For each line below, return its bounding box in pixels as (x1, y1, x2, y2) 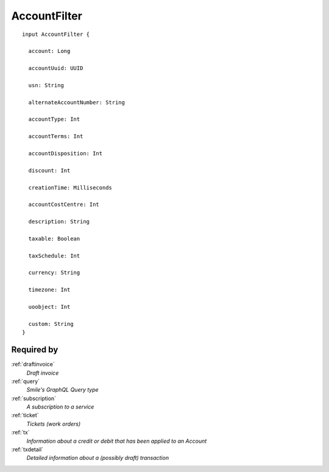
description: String (28, 218, 90, 225)
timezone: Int (28, 286, 71, 294)
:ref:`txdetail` (11, 446, 44, 453)
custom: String (28, 320, 74, 327)
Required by (11, 345, 58, 355)
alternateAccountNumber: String (28, 99, 125, 106)
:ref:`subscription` (11, 395, 57, 402)
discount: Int (28, 167, 71, 174)
